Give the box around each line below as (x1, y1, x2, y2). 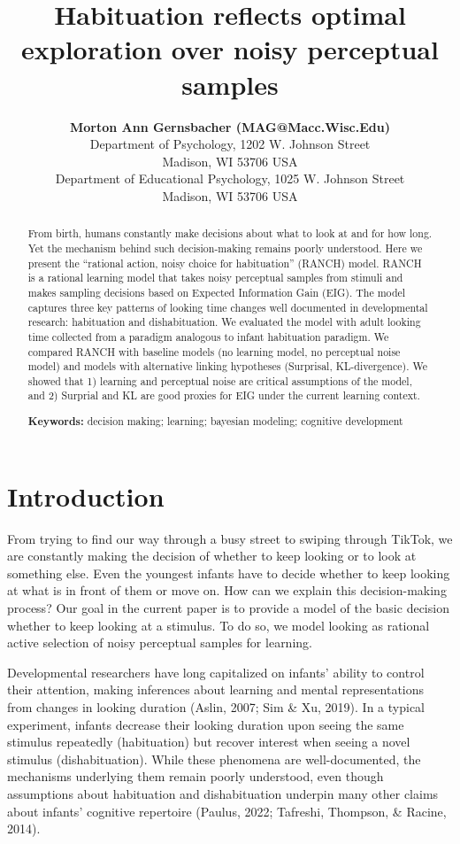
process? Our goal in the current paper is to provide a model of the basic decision (7, 599, 449, 616)
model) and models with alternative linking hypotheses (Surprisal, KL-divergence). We (27, 359, 427, 374)
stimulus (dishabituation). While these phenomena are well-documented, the (7, 749, 421, 768)
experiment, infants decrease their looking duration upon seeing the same (7, 715, 404, 733)
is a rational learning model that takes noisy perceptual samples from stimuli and (27, 270, 403, 285)
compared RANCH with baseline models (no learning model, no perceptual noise (27, 344, 401, 359)
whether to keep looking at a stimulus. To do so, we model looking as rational (7, 616, 430, 634)
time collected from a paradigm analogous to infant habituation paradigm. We (27, 329, 389, 344)
